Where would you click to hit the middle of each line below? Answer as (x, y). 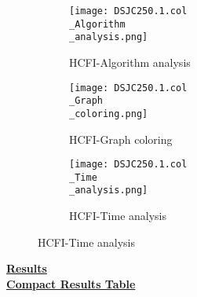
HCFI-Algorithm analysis (130, 62)
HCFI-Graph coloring (121, 139)
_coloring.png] (109, 114)
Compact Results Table (71, 283)
